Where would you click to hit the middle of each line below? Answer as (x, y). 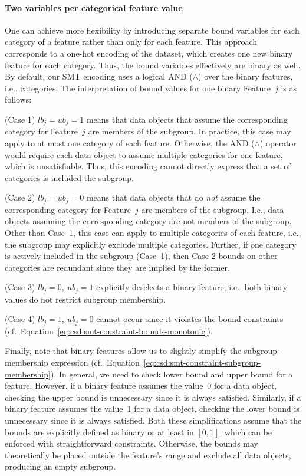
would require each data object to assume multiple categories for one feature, (144, 154)
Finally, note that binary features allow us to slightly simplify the (123, 351)
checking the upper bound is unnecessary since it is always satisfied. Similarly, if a (153, 397)
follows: (18, 99)
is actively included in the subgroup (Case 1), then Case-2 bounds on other (141, 256)
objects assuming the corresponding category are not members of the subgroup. (148, 221)
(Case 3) (20, 287)
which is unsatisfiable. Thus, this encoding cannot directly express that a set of (148, 166)
